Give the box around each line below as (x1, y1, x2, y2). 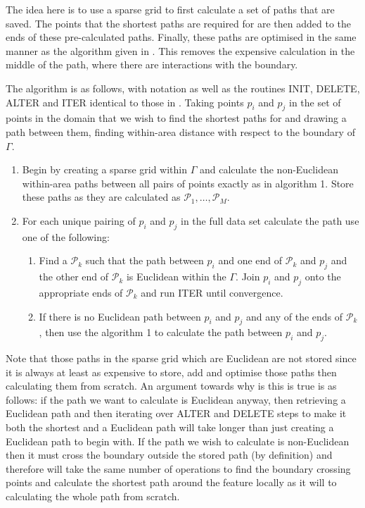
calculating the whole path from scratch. (6, 489, 180, 504)
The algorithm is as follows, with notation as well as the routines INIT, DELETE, (6, 80, 360, 95)
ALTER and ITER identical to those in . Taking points (6, 94, 244, 109)
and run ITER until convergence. (141, 285, 283, 299)
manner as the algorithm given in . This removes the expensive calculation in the (6, 43, 355, 58)
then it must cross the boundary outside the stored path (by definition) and (6, 447, 333, 462)
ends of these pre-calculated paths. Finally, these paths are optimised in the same (6, 30, 357, 44)
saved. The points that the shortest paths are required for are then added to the (6, 16, 352, 30)
